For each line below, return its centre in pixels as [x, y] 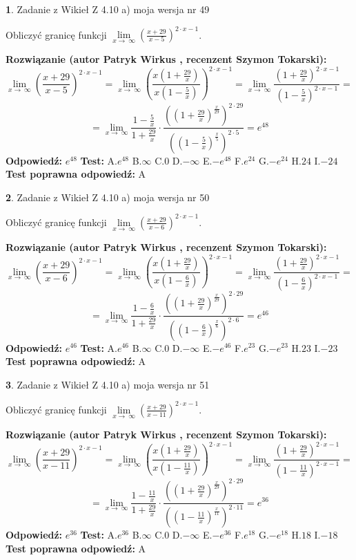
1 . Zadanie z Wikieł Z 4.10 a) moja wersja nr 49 [108, 9]
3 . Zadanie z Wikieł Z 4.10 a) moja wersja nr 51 [108, 384]
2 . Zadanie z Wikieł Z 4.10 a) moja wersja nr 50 [108, 197]
